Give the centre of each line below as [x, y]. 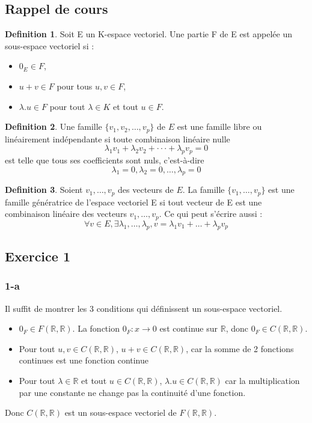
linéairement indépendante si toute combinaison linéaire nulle [118, 138]
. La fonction [96, 328]
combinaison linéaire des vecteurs [66, 214]
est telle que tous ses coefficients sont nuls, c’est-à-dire [105, 160]
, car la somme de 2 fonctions [240, 348]
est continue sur [189, 328]
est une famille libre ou [219, 126]
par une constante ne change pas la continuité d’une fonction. [132, 392]
